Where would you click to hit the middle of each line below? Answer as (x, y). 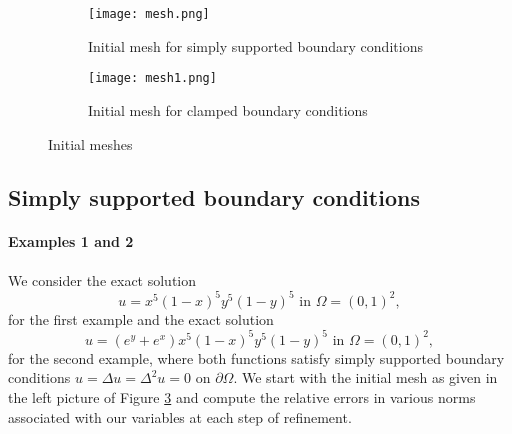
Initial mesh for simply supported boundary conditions (255, 45)
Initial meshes (90, 143)
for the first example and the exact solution (141, 318)
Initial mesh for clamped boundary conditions (228, 109)
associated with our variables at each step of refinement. (180, 416)
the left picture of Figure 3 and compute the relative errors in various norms (242, 397)
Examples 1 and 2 (71, 241)
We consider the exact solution (102, 279)
